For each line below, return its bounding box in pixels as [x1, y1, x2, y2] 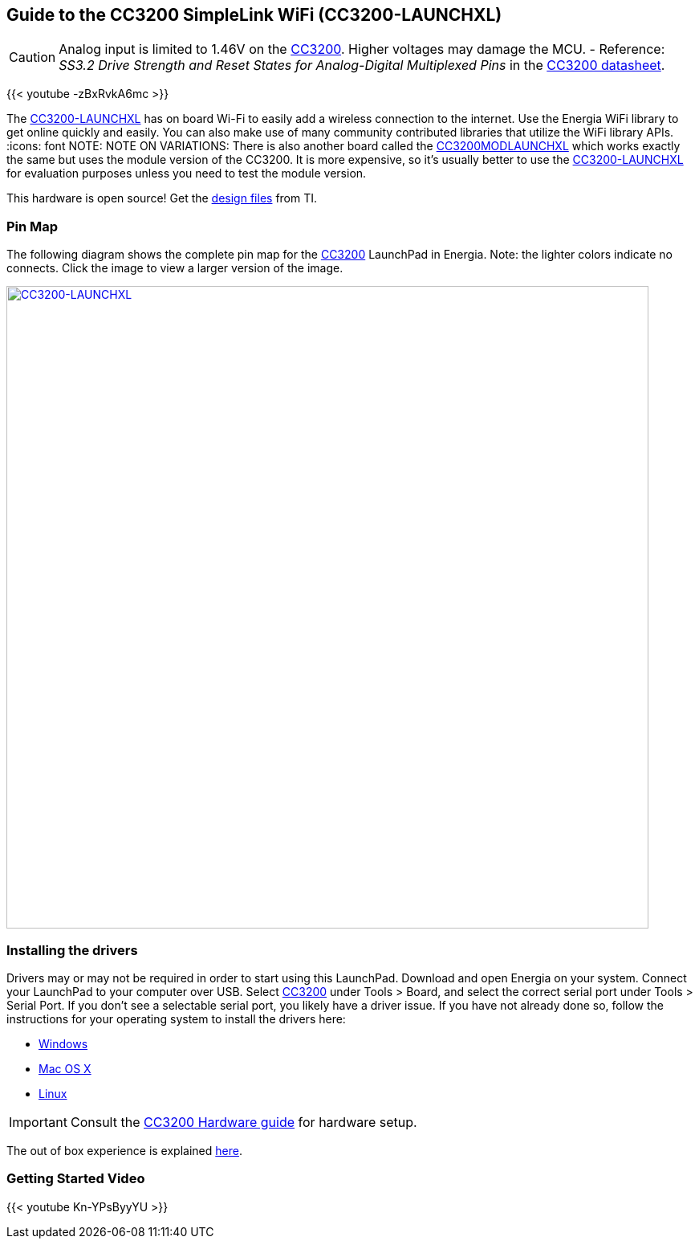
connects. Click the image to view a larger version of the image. [6, 261, 343, 276]
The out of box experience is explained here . [6, 1143, 242, 1157]
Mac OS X [39, 1061, 91, 1076]
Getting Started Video [6, 1170, 145, 1187]
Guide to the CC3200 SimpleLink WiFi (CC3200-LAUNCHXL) [6, 5, 502, 25]
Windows [39, 1036, 88, 1051]
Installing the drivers [6, 941, 138, 958]
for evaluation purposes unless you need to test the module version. [6, 166, 367, 181]
